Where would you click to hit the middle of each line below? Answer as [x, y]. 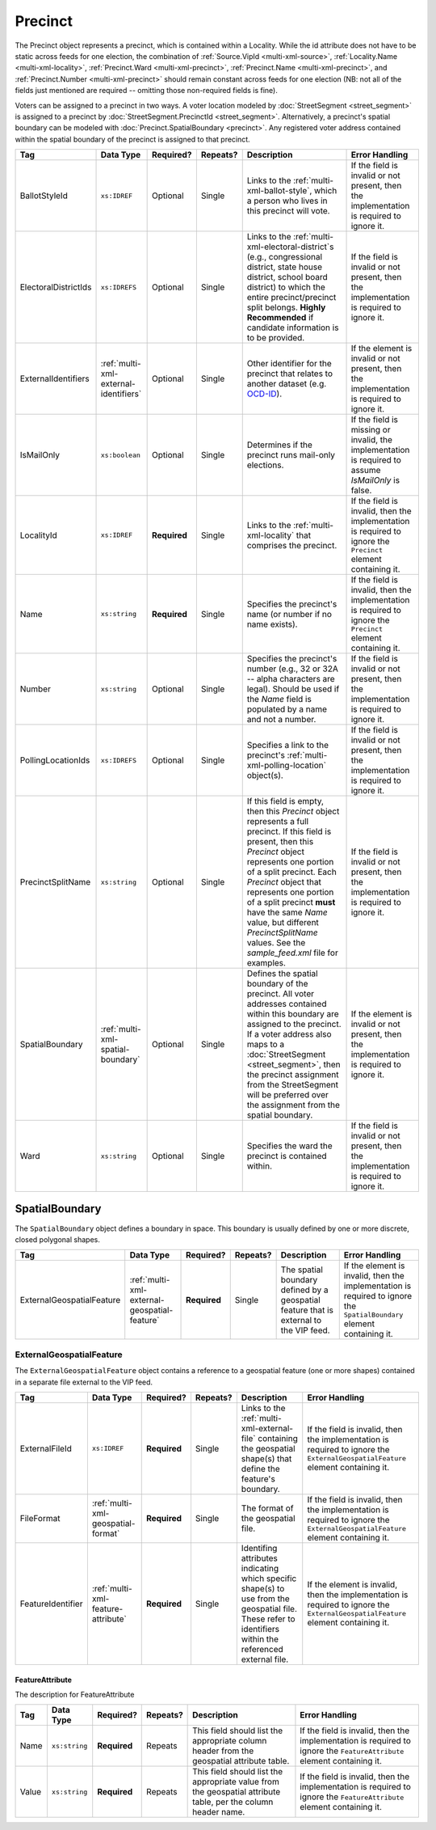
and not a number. [281, 720]
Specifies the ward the [289, 1146]
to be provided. [276, 338]
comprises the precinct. [292, 545]
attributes [259, 1558]
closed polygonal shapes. [57, 1239]
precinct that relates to [290, 374]
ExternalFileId [46, 1448]
